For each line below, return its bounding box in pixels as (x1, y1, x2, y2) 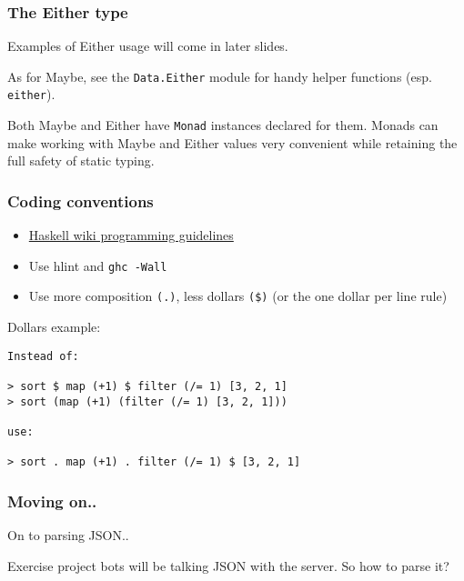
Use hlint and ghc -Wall (28, 255, 167, 275)
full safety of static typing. (7, 151, 155, 170)
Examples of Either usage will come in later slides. (7, 36, 288, 55)
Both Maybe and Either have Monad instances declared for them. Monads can (7, 115, 439, 135)
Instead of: (7, 349, 79, 363)
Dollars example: (7, 317, 101, 336)
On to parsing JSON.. (7, 526, 129, 545)
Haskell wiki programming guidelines (28, 225, 234, 245)
